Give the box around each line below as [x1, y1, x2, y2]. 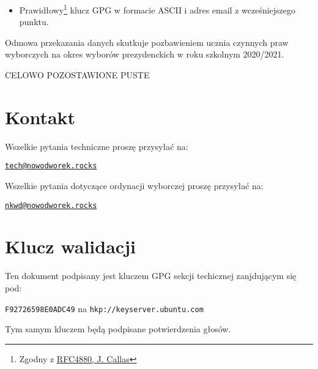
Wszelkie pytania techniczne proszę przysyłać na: [5, 140, 188, 152]
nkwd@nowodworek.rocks [5, 201, 97, 210]
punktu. [19, 15, 49, 28]
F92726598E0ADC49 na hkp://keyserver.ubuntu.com [5, 302, 204, 315]
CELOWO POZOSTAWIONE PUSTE [5, 69, 150, 81]
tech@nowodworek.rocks [5, 162, 97, 171]
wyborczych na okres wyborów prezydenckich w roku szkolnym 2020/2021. [5, 48, 284, 61]
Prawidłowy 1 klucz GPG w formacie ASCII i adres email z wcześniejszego [19, 2, 296, 16]
